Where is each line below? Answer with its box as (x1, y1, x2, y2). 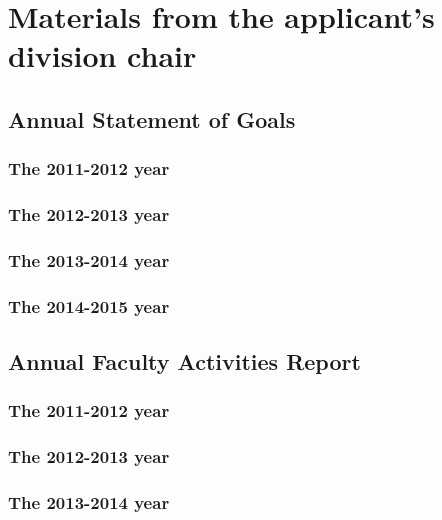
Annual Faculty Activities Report (8, 346, 361, 377)
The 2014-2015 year (8, 293, 170, 318)
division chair (8, 35, 197, 76)
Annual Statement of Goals (8, 103, 296, 134)
